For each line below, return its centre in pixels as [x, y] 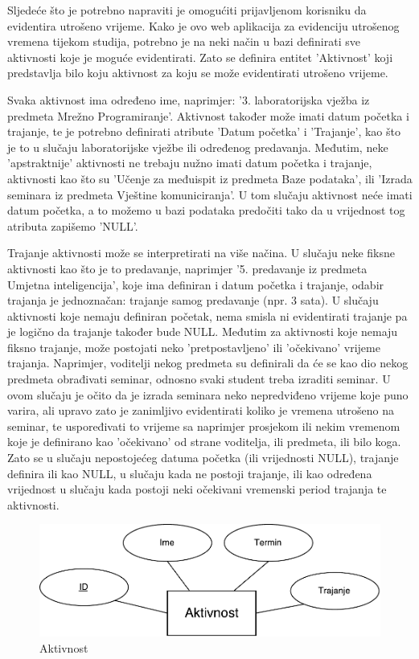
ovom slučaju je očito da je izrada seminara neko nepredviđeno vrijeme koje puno [208, 394]
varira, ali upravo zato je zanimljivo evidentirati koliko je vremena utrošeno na [201, 410]
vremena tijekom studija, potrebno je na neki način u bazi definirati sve [184, 41]
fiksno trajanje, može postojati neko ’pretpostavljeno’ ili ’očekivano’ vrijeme [194, 347]
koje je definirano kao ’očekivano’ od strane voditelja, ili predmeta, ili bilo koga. [204, 442]
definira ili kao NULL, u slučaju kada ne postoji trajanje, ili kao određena [190, 473]
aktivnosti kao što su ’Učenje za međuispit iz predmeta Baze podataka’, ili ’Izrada [210, 178]
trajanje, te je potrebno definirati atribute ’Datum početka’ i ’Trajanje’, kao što [204, 131]
